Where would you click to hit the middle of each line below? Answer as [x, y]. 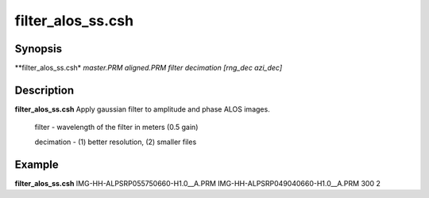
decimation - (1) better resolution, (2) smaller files [116, 142]
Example [37, 164]
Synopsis [39, 49]
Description [44, 90]
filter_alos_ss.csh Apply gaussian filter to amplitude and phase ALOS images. [142, 109]
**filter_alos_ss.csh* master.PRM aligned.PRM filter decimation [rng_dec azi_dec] [149, 68]
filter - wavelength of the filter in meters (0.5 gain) [116, 128]
